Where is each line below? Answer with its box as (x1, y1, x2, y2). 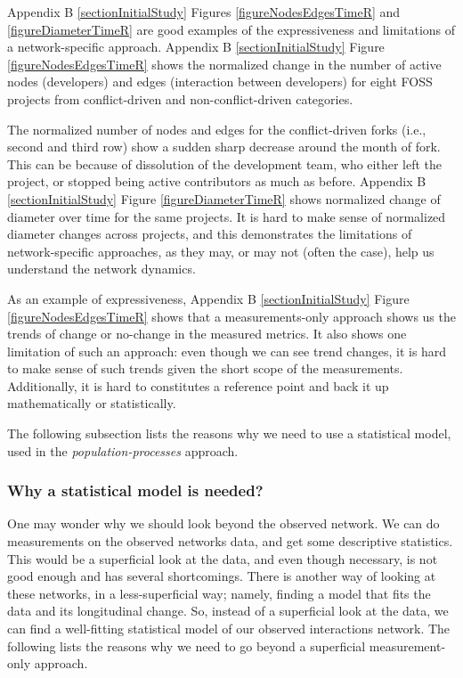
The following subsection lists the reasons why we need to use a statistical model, (7, 424, 451, 443)
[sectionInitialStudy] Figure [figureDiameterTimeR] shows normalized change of (7, 189, 441, 208)
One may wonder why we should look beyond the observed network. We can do (7, 514, 440, 533)
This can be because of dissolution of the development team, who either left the (7, 154, 442, 173)
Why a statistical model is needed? (7, 479, 264, 502)
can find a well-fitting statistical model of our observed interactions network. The (7, 619, 451, 638)
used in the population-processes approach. (7, 441, 239, 460)
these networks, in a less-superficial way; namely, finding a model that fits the (7, 584, 431, 602)
